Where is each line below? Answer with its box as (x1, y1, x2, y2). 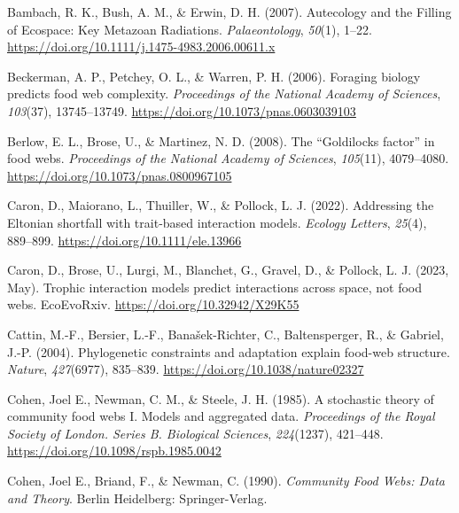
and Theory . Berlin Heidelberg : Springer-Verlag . (7, 488, 268, 507)
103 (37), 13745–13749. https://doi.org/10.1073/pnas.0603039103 (7, 101, 356, 120)
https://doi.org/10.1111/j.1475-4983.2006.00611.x (7, 37, 276, 56)
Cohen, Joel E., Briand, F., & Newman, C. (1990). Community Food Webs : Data (7, 471, 445, 490)
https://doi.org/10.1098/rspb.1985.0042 (7, 441, 222, 460)
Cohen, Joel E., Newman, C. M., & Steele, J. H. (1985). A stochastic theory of (7, 389, 434, 408)
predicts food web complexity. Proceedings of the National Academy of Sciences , (7, 84, 441, 103)
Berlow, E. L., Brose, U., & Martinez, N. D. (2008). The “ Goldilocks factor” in (7, 131, 435, 150)
